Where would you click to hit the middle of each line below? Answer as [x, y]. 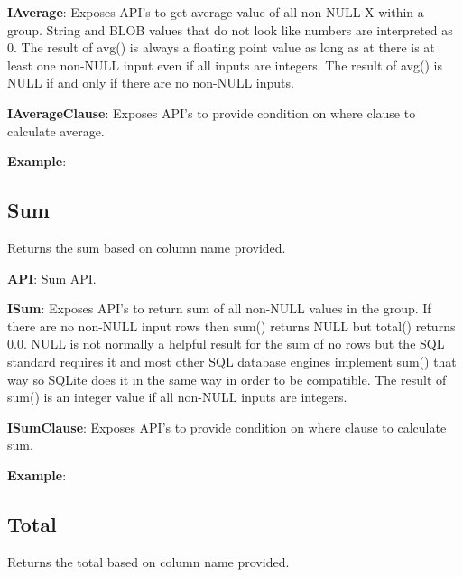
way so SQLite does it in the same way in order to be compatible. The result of [227, 379]
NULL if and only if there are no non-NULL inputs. [151, 83]
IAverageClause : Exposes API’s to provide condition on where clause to [212, 112]
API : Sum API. [52, 278]
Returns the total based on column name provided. [148, 561]
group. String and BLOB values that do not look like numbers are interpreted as [230, 29]
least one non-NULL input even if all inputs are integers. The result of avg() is [225, 65]
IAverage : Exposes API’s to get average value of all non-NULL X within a [216, 12]
